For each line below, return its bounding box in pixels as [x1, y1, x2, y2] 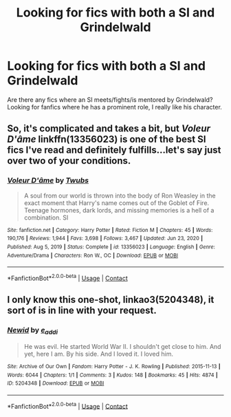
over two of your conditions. [7, 155, 131, 167]
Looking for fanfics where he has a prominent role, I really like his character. [7, 103, 222, 111]
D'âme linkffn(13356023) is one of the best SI [7, 133, 206, 145]
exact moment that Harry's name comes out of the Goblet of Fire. [23, 198, 210, 207]
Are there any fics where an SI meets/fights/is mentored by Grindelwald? [7, 95, 213, 104]
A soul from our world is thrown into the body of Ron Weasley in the [23, 191, 216, 200]
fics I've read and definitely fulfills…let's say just [7, 145, 221, 156]
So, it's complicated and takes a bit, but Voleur [7, 122, 211, 135]
